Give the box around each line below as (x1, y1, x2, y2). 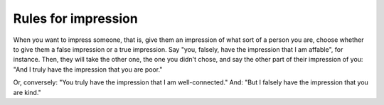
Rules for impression (13, 11, 138, 26)
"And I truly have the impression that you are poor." (13, 65, 163, 74)
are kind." (13, 88, 42, 96)
